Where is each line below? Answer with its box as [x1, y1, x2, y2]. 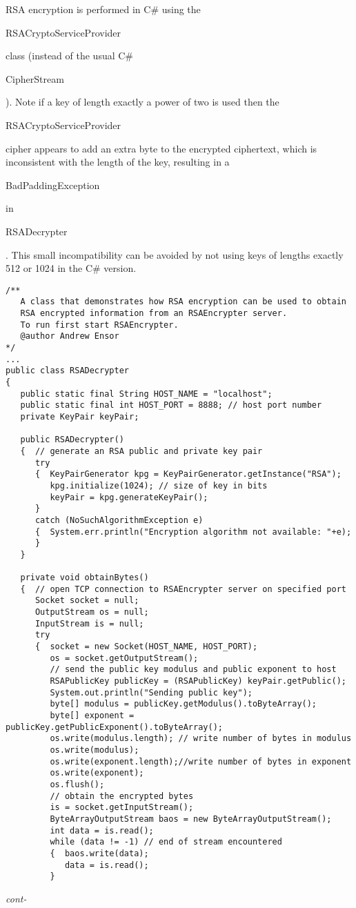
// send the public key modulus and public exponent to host [50, 664, 337, 675]
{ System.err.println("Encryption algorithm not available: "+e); [34, 526, 352, 537]
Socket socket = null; [34, 595, 139, 606]
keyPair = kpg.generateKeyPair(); [50, 492, 208, 502]
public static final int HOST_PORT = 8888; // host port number [20, 400, 322, 411]
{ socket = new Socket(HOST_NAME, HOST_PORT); [34, 642, 258, 652]
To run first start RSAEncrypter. [20, 319, 179, 330]
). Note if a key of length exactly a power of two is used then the [6, 95, 279, 109]
